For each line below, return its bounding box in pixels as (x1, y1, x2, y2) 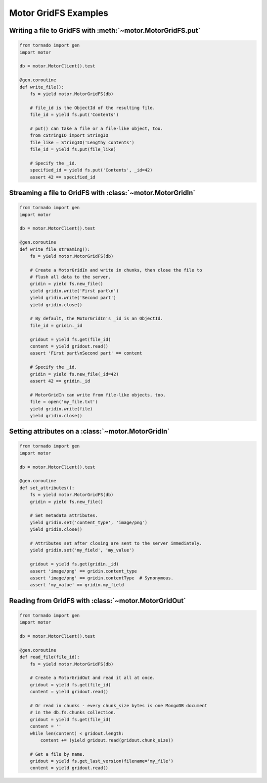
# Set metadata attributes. (30, 513, 98, 518)
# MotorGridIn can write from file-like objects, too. (30, 392, 166, 397)
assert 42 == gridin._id (30, 378, 90, 384)
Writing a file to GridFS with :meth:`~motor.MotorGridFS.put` (9, 26, 201, 35)
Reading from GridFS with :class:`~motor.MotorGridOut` (9, 596, 186, 605)
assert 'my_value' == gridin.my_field (30, 582, 124, 588)
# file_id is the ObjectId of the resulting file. (30, 105, 155, 111)
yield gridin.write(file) (30, 406, 93, 411)
